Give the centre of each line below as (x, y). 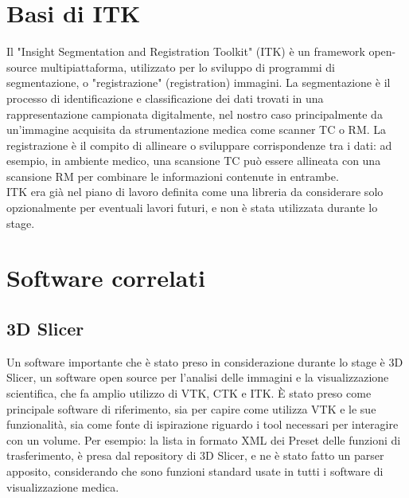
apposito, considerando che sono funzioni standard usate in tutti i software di (195, 471)
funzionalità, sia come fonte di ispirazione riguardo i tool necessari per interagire (203, 424)
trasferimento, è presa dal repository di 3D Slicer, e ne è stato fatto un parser (195, 455)
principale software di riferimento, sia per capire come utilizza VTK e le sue (191, 408)
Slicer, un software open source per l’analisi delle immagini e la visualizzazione (198, 377)
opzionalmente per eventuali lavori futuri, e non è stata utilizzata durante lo (192, 208)
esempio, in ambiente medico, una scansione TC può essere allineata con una (194, 161)
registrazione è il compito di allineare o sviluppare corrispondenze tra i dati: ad (199, 145)
